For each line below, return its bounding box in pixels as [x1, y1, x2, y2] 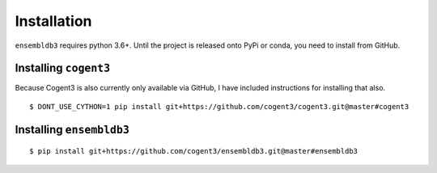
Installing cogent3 [15, 61, 111, 75]
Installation [15, 12, 92, 30]
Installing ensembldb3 [15, 122, 129, 137]
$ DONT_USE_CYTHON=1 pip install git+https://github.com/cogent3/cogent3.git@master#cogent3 [29, 102, 409, 111]
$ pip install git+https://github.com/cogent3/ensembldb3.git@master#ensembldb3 [29, 146, 359, 156]
